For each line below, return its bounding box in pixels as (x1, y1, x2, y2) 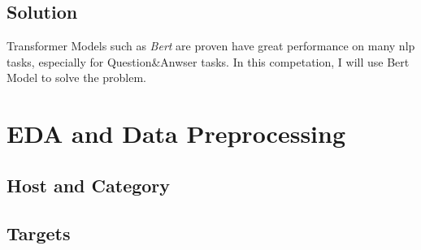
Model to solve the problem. (7, 69, 147, 86)
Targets (7, 220, 71, 245)
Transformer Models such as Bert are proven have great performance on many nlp (7, 37, 415, 54)
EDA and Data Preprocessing (7, 117, 346, 150)
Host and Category (7, 172, 171, 197)
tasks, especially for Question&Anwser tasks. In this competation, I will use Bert (7, 53, 410, 70)
